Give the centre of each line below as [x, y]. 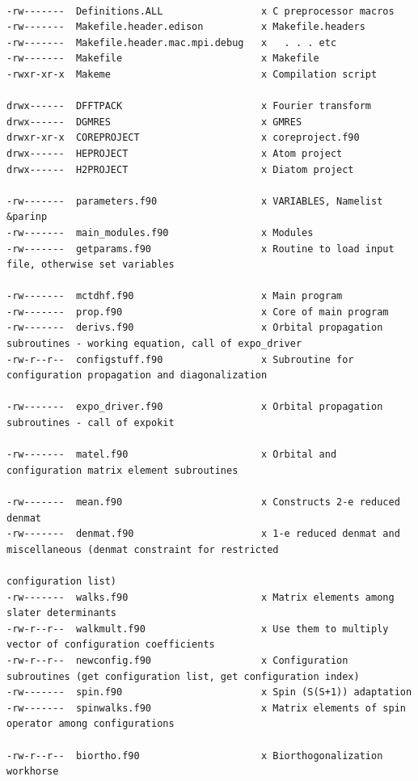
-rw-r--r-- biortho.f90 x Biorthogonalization [195, 756]
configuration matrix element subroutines [122, 470]
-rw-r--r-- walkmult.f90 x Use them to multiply [198, 629]
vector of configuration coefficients [111, 645]
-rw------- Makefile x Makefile [163, 59]
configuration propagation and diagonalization [137, 376]
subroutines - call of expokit [91, 423]
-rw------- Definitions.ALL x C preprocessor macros [201, 11]
